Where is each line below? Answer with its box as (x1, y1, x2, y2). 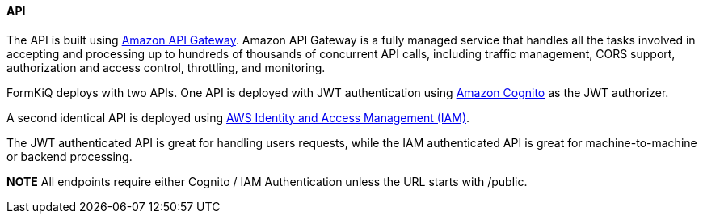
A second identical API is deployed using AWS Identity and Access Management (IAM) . (6, 110, 470, 125)
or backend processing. (6, 149, 133, 163)
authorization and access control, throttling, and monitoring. (6, 60, 326, 74)
